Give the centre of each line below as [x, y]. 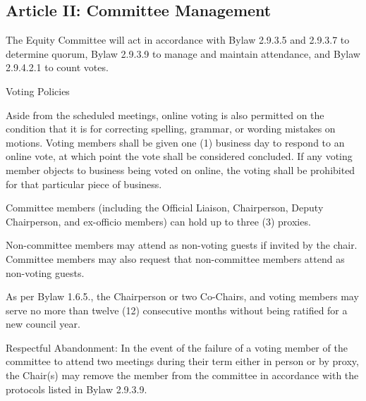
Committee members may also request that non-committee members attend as [175, 258]
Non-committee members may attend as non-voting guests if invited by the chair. [182, 245]
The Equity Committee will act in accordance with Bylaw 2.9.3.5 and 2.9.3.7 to [178, 40]
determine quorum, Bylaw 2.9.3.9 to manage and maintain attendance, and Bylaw [183, 53]
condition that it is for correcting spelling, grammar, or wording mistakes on [171, 129]
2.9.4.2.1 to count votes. [57, 67]
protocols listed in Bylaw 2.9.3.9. [77, 389]
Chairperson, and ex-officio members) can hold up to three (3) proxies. [158, 221]
